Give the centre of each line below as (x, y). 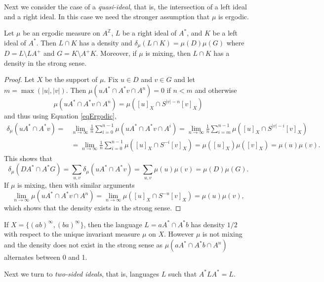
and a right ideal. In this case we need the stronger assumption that (107, 16)
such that (182, 273)
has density (208, 224)
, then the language (113, 224)
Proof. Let (19, 79)
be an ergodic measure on (61, 33)
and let (184, 79)
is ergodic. (233, 16)
